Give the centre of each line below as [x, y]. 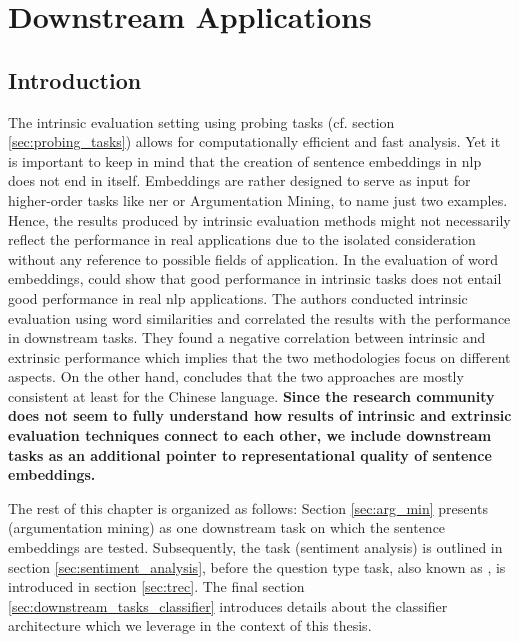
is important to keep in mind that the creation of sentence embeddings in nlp [245, 160]
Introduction [75, 79]
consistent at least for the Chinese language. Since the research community [251, 395]
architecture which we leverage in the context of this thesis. [190, 625]
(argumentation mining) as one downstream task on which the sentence [227, 527]
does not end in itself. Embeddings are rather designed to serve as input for [239, 180]
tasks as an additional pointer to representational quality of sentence [250, 454]
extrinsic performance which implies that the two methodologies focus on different [259, 356]
